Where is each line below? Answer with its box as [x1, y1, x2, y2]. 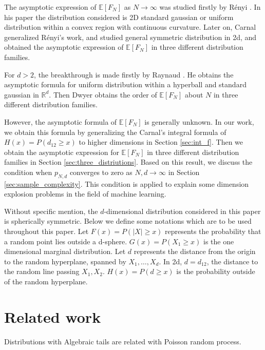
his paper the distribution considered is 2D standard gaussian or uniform [4, 11, 234, 22]
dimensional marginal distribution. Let [4, 246, 126, 257]
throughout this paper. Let [4, 226, 89, 237]
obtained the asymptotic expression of [4, 42, 124, 52]
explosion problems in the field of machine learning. [4, 188, 166, 199]
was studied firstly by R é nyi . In [159, 2, 261, 12]
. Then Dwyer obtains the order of [49, 89, 157, 100]
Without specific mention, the [4, 205, 98, 216]
